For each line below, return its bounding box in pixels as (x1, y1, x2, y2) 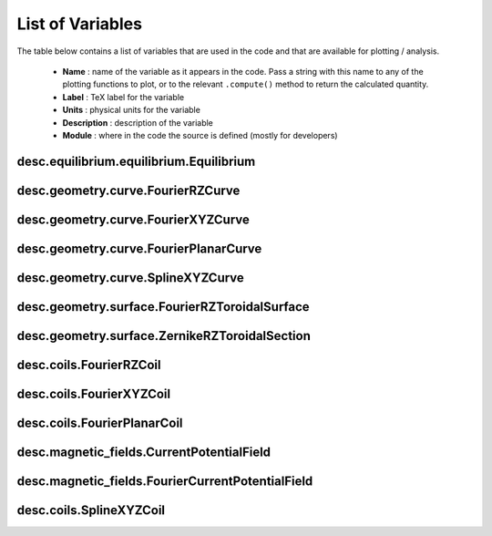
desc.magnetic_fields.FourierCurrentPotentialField (16, 473, 313, 489)
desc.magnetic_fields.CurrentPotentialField (16, 444, 272, 459)
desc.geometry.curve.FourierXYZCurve (16, 211, 251, 227)
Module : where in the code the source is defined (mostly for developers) (62, 129, 338, 140)
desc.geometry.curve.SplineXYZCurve (16, 270, 245, 285)
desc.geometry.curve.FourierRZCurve (16, 182, 241, 198)
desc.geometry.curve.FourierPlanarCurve (16, 241, 262, 256)
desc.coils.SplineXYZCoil (16, 502, 166, 518)
